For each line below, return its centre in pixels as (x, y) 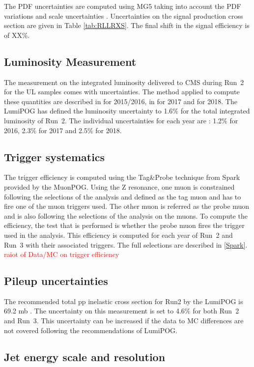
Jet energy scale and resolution (85, 356)
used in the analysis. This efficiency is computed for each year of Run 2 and (118, 235)
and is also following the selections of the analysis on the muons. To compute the (126, 215)
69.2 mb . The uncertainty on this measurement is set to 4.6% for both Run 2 (122, 311)
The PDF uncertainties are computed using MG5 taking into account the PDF (123, 6)
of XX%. (17, 35)
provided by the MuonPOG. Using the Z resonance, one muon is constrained (119, 186)
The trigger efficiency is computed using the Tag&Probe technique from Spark (122, 177)
